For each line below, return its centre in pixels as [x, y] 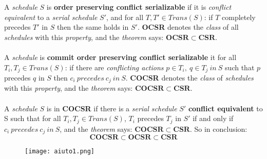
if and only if [213, 118]
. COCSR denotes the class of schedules [189, 78]
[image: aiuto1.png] [60, 152]
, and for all [125, 17]
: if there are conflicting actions [114, 67]
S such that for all [33, 118]
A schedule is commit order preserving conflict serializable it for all [120, 57]
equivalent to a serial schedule [51, 17]
